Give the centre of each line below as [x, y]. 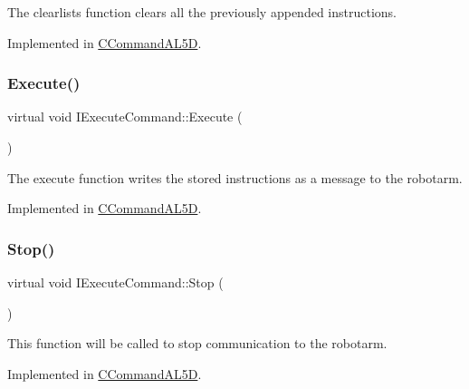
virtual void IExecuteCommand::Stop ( [115, 282]
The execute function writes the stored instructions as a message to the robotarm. [235, 177]
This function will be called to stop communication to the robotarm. [197, 343]
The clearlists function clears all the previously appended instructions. [202, 12]
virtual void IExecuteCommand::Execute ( [125, 117]
